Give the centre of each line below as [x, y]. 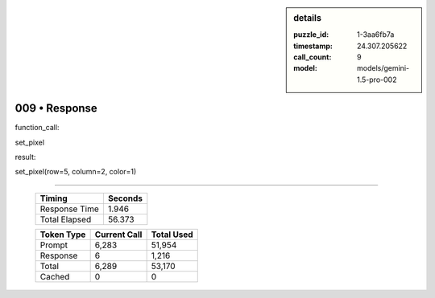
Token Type [63, 235]
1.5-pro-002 [377, 80]
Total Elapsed [66, 219]
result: [25, 157]
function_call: [37, 128]
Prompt [54, 245]
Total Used [172, 235]
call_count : [313, 57]
